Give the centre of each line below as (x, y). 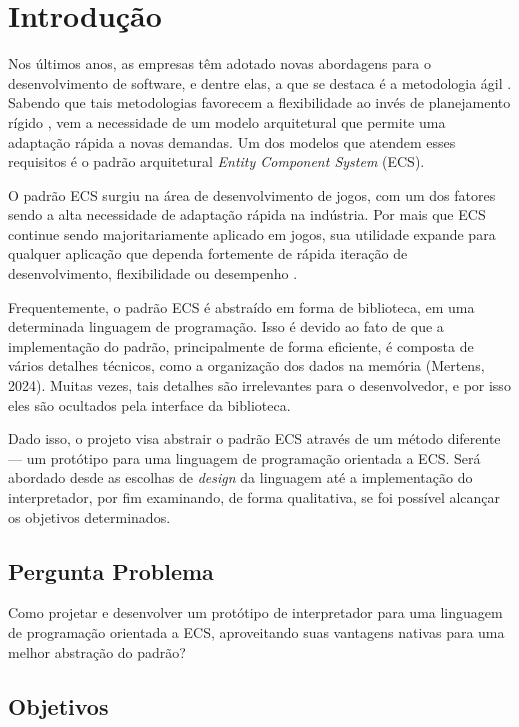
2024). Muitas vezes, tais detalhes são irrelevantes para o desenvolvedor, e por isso (259, 385)
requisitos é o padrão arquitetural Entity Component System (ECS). (216, 161)
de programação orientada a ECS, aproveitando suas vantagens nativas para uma (256, 631)
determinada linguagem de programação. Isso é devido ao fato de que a (226, 326)
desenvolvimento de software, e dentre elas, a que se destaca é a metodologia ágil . (260, 82)
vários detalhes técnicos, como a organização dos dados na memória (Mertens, (246, 365)
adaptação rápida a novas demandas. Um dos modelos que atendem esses (232, 141)
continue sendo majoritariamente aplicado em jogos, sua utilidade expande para (252, 233)
